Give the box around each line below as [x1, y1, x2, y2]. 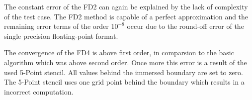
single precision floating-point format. [4, 30, 118, 41]
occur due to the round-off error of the [127, 21, 244, 31]
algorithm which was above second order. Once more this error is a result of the [4, 57, 247, 67]
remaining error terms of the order [4, 21, 109, 31]
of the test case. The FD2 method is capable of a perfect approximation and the [4, 11, 249, 21]
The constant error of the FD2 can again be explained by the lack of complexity [4, 1, 248, 11]
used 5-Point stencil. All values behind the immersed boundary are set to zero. [4, 67, 243, 77]
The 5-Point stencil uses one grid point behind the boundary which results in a [4, 77, 245, 87]
